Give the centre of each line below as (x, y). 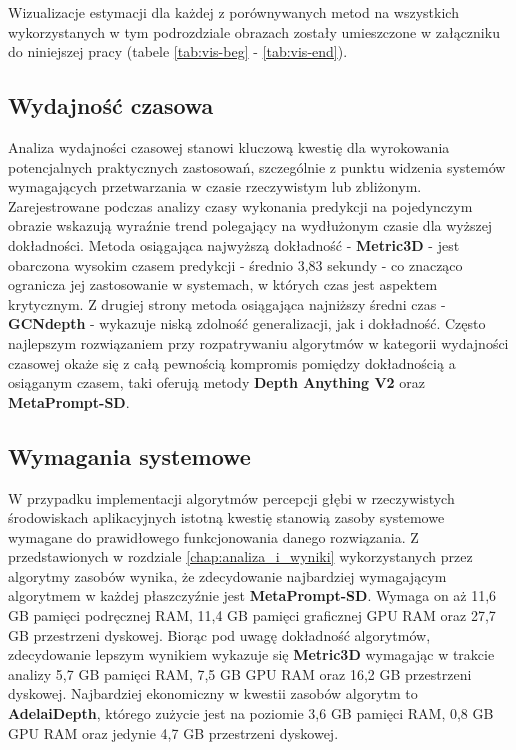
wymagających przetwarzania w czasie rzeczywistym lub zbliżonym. (215, 186)
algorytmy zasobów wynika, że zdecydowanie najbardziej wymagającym (227, 575)
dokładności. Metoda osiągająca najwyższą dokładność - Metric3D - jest (234, 244)
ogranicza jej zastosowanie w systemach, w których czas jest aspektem (223, 284)
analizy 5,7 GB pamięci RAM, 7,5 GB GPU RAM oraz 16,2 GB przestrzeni (240, 673)
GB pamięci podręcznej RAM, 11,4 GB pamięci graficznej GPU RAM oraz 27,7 (252, 615)
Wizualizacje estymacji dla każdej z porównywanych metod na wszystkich (233, 12)
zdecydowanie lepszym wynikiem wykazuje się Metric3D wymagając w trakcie (251, 654)
